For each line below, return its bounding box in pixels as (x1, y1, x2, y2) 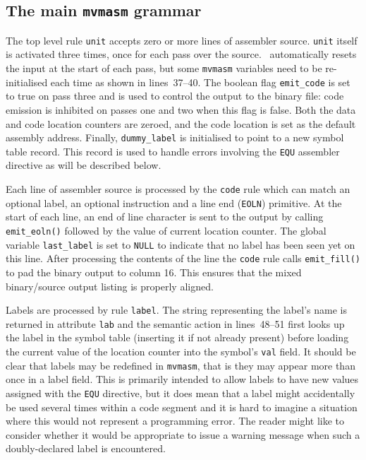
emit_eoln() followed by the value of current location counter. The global (6, 223, 327, 237)
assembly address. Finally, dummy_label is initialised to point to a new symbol (6, 130, 344, 145)
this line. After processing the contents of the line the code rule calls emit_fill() (6, 251, 360, 266)
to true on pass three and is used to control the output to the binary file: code (6, 88, 344, 103)
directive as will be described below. (6, 158, 161, 172)
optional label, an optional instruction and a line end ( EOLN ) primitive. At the (6, 195, 342, 210)
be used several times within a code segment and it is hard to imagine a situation (6, 399, 358, 414)
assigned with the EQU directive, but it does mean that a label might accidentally (6, 385, 355, 400)
